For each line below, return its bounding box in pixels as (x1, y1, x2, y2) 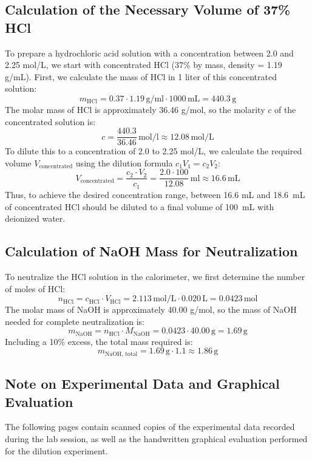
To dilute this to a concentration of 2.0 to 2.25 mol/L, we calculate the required (5, 145, 302, 157)
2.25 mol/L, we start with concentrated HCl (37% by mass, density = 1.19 (5, 58, 282, 71)
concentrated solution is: (5, 115, 96, 128)
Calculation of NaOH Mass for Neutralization (5, 242, 298, 261)
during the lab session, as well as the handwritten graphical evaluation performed (5, 432, 308, 445)
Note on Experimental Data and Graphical (5, 374, 280, 393)
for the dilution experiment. (5, 444, 108, 457)
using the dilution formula (75, 156, 173, 169)
